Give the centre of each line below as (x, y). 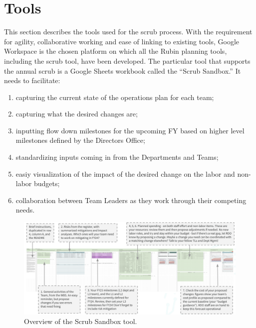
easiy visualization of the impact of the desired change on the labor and (125, 173)
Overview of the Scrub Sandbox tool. (81, 321)
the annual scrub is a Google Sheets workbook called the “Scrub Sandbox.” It (123, 70)
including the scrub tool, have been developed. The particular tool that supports (127, 60)
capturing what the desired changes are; (77, 114)
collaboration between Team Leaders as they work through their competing (131, 200)
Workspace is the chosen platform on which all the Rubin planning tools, (116, 51)
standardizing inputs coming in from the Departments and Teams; (117, 157)
